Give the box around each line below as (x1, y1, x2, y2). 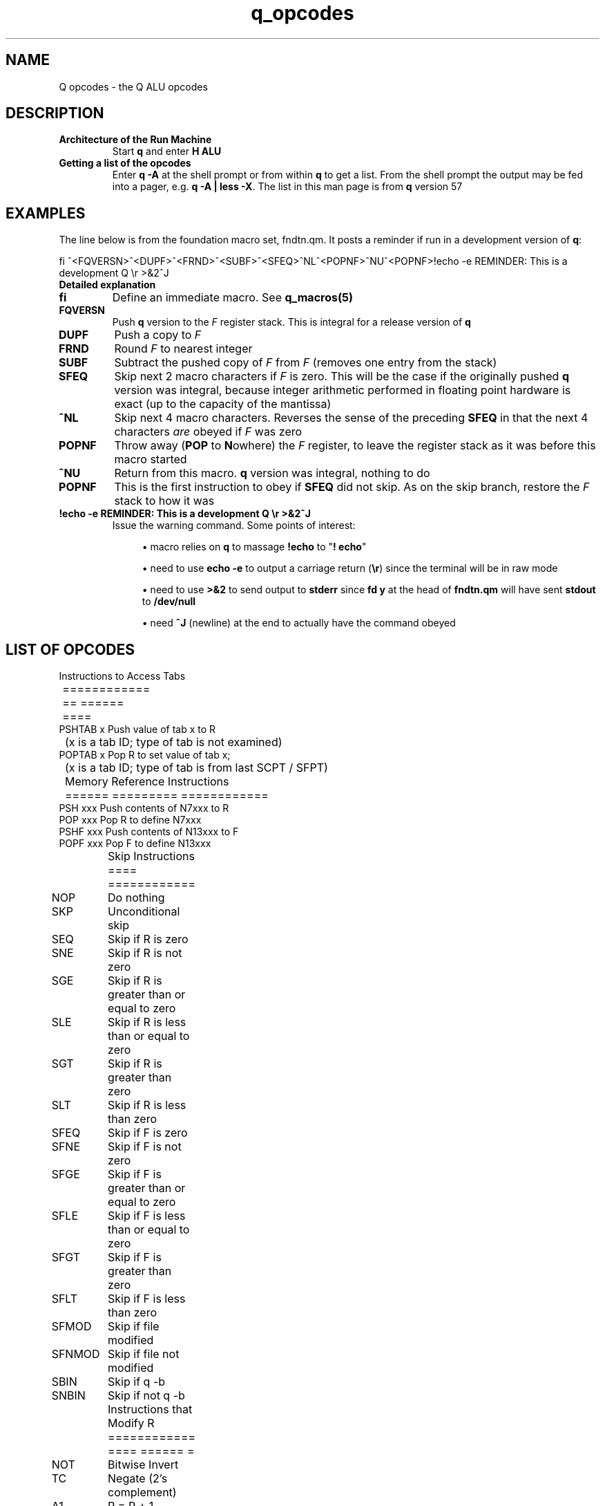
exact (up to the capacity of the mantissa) (114, 397, 332, 411)
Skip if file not (108, 1347, 180, 1361)
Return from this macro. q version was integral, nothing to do (114, 466, 430, 481)
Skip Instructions (108, 849, 195, 864)
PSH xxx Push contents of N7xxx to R (59, 802, 229, 815)
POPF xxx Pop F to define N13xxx (59, 837, 211, 850)
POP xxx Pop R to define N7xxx (59, 814, 202, 826)
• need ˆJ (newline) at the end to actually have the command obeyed (142, 617, 456, 629)
